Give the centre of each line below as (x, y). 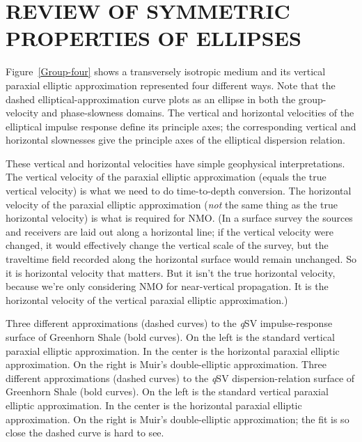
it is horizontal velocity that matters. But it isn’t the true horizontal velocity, (171, 272)
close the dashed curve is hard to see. (85, 433)
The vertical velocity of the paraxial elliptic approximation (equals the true (166, 177)
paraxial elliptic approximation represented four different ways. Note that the (171, 85)
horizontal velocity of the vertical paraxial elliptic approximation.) (147, 299)
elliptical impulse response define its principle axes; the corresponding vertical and (181, 126)
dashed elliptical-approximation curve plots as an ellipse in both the (151, 99)
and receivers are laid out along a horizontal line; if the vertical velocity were (170, 231)
